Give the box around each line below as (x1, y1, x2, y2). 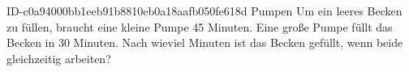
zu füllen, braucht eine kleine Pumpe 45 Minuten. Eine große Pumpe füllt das (6, 18, 393, 35)
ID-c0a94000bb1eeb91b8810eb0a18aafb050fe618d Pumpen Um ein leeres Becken (6, 2, 403, 19)
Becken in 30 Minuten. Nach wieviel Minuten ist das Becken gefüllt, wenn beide (6, 34, 403, 51)
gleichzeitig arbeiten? (6, 49, 111, 66)
